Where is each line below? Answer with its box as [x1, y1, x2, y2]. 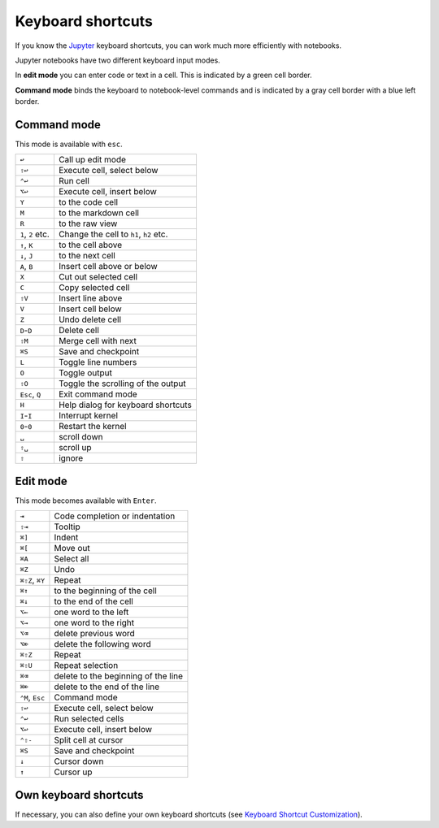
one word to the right [54, 618, 135, 629]
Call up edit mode [58, 154, 126, 166]
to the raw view [58, 218, 118, 229]
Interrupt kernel [58, 410, 118, 422]
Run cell [58, 176, 89, 187]
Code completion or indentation [54, 510, 176, 522]
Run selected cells [54, 713, 124, 725]
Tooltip [54, 521, 80, 532]
